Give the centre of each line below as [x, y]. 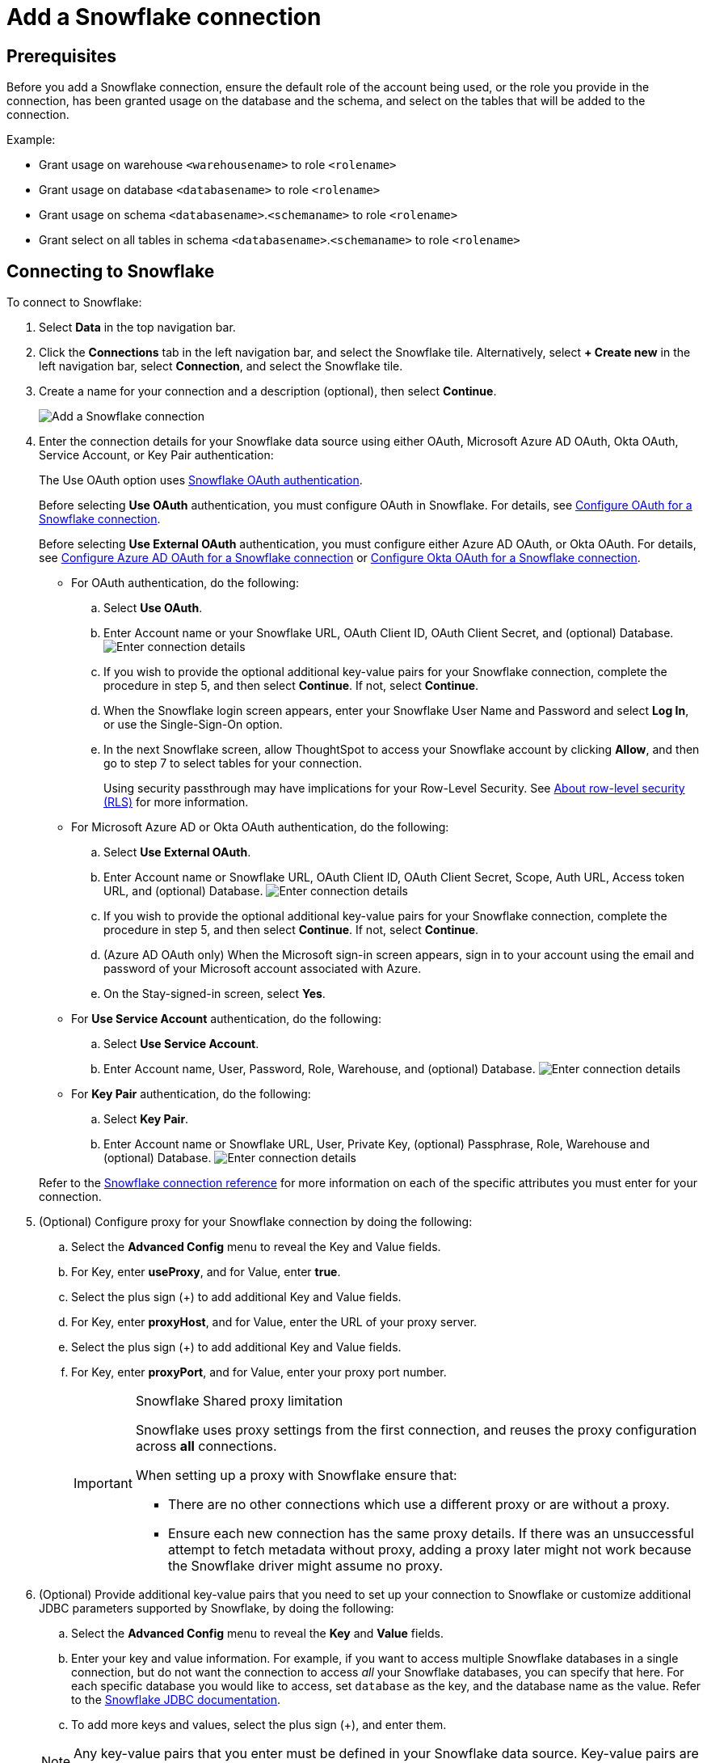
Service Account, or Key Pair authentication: [156, 455]
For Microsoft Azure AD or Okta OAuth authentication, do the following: [260, 827]
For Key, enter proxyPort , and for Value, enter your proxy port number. [259, 1372]
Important [103, 1484]
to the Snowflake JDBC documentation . [176, 1700]
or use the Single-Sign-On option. [193, 725]
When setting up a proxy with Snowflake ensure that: [296, 1476]
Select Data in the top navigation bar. [137, 328]
